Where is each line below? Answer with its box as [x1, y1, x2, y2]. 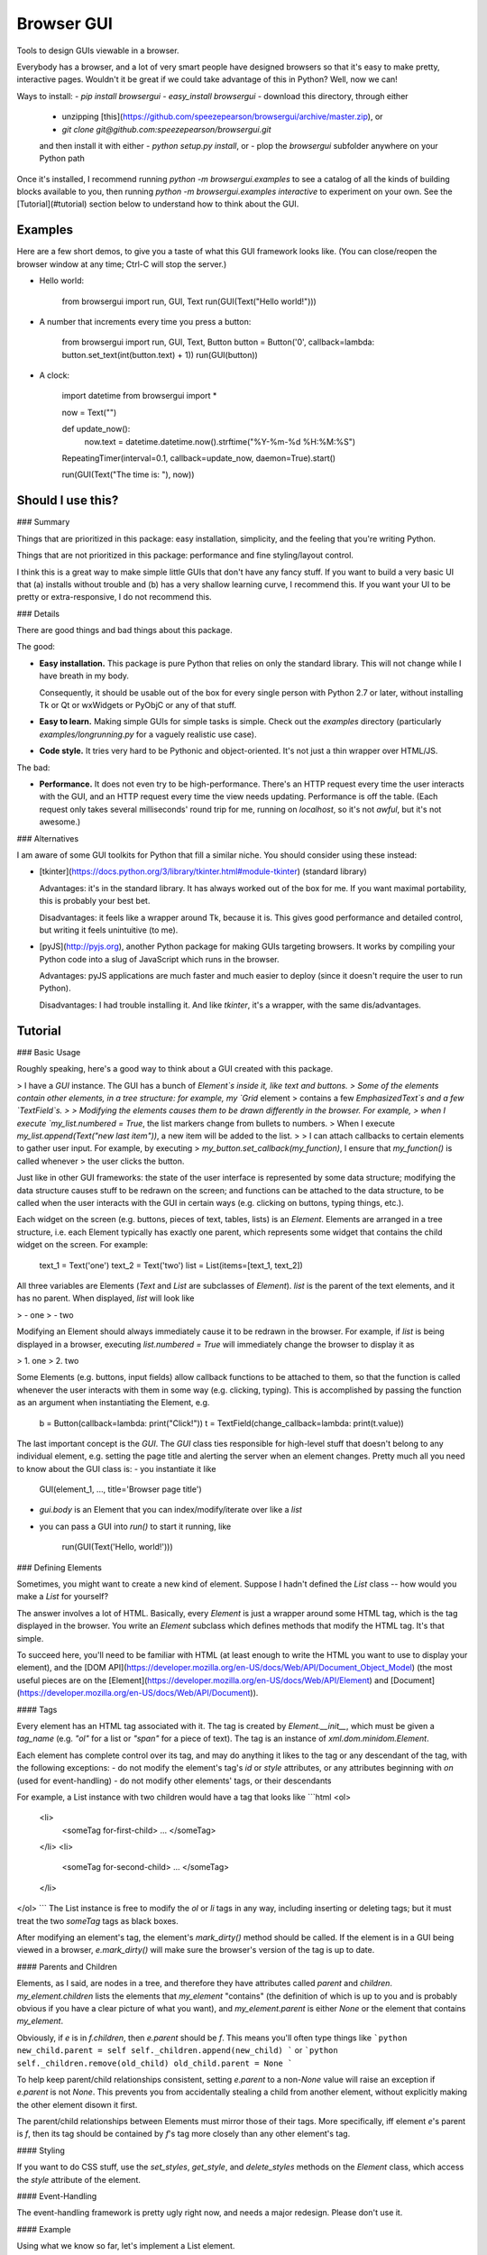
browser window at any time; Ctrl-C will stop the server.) [16, 258, 227, 270]
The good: [16, 641, 56, 652]
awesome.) [39, 816, 81, 827]
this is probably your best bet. [39, 896, 151, 907]
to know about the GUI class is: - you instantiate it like [16, 1463, 216, 1474]
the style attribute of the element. [16, 2174, 142, 2185]
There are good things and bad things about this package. [16, 625, 234, 636]
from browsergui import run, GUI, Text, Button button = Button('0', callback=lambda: [61, 336, 374, 347]
